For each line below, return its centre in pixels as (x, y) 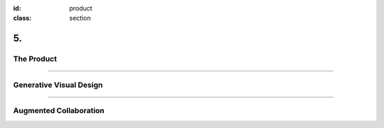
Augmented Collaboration (59, 111)
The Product (35, 59)
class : (22, 18)
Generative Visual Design (58, 85)
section (80, 18)
